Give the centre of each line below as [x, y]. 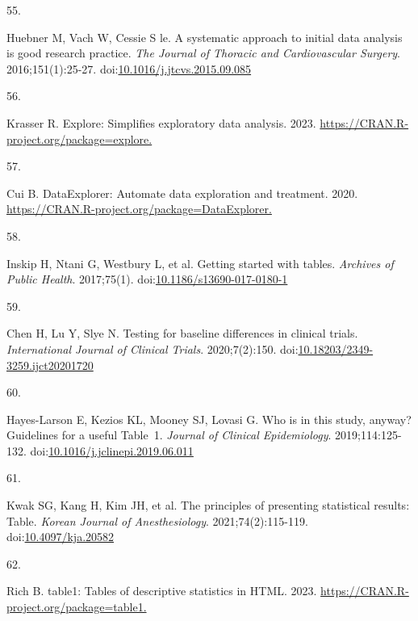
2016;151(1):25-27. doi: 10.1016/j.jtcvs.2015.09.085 [129, 68]
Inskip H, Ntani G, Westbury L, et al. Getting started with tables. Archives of [200, 263]
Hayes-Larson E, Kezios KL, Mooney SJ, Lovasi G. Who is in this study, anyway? [209, 419]
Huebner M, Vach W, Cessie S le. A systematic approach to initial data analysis [205, 37]
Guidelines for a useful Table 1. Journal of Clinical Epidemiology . [169, 435]
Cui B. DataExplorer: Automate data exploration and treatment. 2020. [182, 193]
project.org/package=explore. [79, 138]
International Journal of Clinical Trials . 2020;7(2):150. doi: [153, 348]
